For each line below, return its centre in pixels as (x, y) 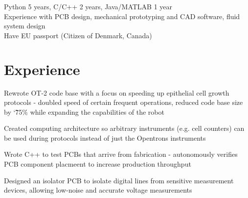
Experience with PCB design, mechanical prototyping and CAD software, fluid (122, 16)
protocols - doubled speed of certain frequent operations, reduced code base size (124, 102)
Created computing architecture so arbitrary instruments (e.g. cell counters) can (124, 128)
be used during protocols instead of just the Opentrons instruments (105, 137)
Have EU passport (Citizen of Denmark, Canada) (78, 35)
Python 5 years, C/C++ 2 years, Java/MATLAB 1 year (88, 6)
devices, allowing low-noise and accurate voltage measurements (98, 190)
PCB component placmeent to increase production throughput (98, 164)
